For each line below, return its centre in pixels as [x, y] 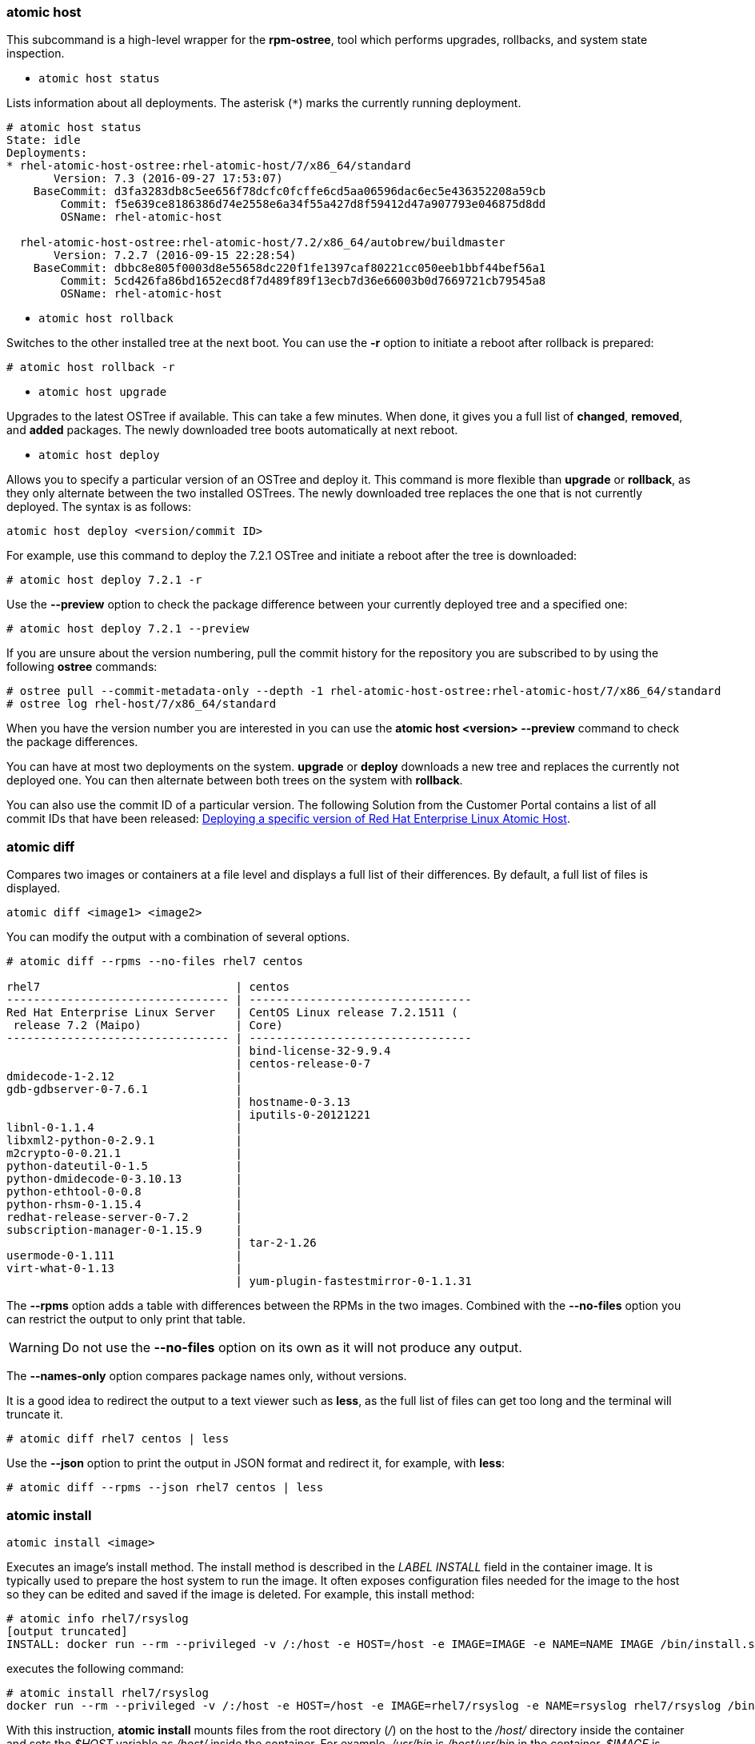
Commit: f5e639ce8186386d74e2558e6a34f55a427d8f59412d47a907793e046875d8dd [303, 204]
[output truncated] [67, 1631]
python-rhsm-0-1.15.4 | [125, 1205]
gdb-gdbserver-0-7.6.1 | [125, 1090]
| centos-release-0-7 [303, 1064]
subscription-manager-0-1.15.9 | [125, 1230]
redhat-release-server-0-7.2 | [125, 1217]
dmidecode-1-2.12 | [125, 1077]
